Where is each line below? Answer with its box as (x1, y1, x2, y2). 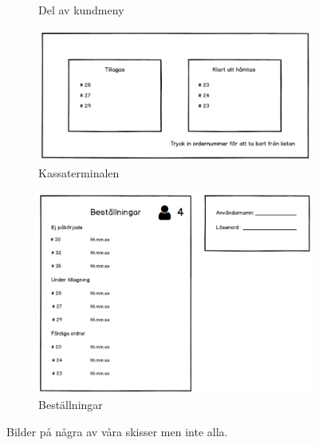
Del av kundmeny (38, 2, 124, 18)
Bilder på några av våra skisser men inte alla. (6, 423, 228, 439)
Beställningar (38, 396, 103, 413)
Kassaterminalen (38, 164, 120, 181)
